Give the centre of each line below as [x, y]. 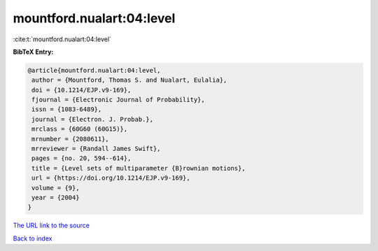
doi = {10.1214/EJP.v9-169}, [82, 90]
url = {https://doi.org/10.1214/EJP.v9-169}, [111, 178]
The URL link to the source [51, 225]
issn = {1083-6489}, [67, 109]
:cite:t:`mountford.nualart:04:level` [62, 39]
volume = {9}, [56, 188]
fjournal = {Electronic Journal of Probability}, [119, 100]
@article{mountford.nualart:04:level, [94, 70]
